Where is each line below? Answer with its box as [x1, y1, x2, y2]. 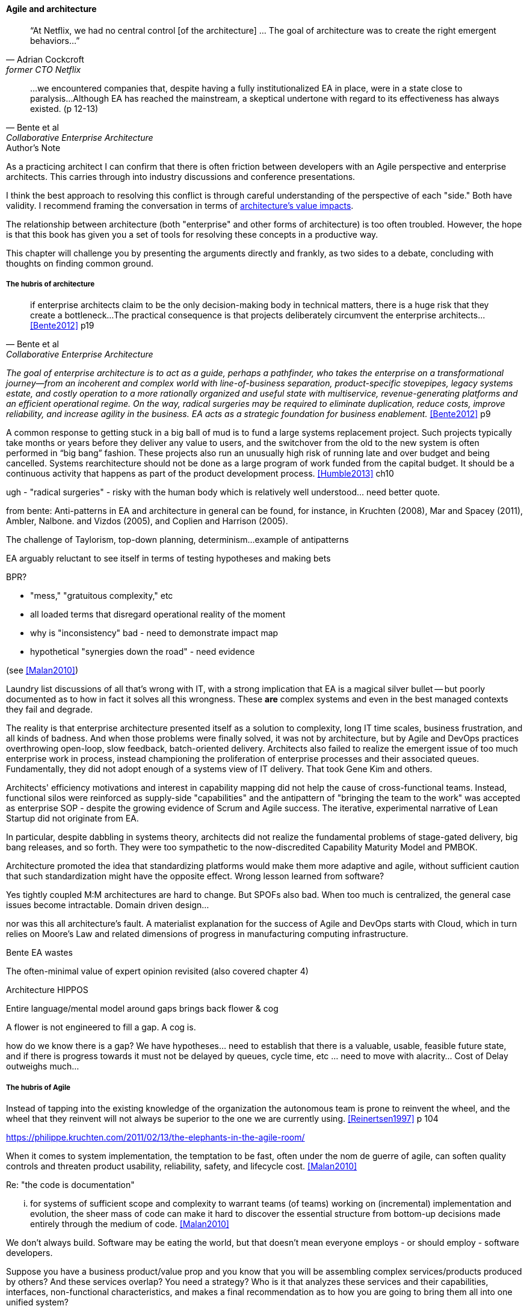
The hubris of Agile [6, 1083, 71, 1092]
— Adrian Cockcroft [6, 54, 84, 64]
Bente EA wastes [6, 947, 73, 958]
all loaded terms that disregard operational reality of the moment [30, 609, 286, 620]
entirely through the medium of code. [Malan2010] [30, 1219, 229, 1230]
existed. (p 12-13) [30, 103, 99, 114]
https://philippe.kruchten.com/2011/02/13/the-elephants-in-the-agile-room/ [6, 1132, 305, 1143]
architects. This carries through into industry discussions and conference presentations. [6, 171, 356, 182]
